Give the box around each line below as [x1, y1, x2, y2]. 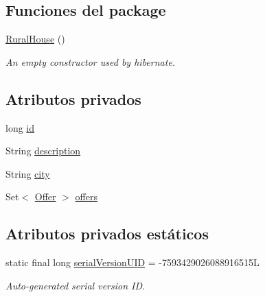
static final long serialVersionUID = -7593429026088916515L [5, 255, 260, 270]
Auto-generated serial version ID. [5, 278, 146, 292]
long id [5, 120, 35, 134]
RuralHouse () [5, 32, 65, 46]
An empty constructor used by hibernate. [5, 54, 176, 69]
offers [75, 189, 97, 204]
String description [5, 143, 81, 158]
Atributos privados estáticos [5, 223, 209, 244]
